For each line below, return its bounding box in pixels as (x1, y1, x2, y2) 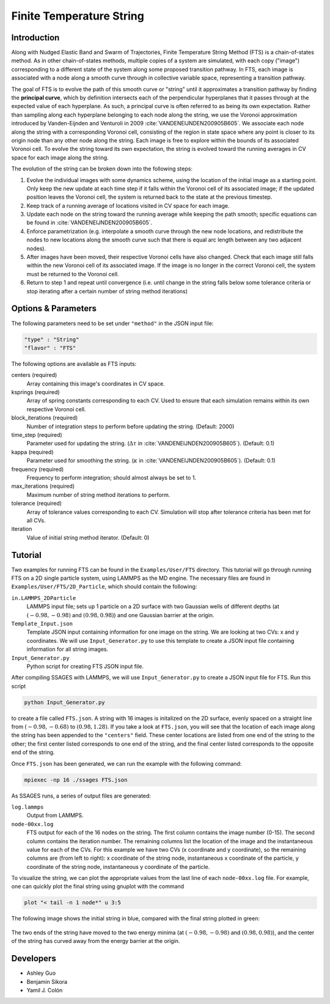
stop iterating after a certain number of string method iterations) (26, 287, 188, 295)
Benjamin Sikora (26, 978, 67, 985)
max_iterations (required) (11, 483, 75, 490)
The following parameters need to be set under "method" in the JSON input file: (11, 320, 214, 327)
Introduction (11, 32, 60, 43)
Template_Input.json (11, 620, 73, 627)
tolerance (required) (11, 500, 62, 507)
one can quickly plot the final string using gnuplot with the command (11, 883, 185, 890)
